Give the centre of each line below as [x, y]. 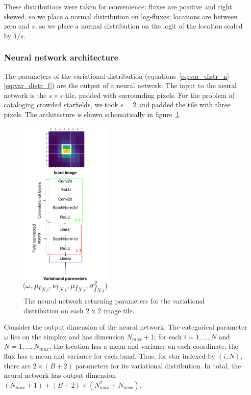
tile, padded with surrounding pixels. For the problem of [150, 95]
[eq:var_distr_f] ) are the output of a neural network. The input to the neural [120, 85]
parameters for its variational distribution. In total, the [158, 365]
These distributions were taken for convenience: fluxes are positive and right [118, 6]
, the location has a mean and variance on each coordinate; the [144, 346]
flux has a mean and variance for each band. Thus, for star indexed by [110, 356]
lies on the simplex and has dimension [67, 336]
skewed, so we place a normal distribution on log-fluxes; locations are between [121, 16]
